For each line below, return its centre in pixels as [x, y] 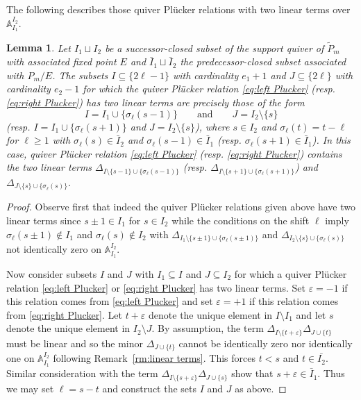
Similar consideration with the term [82, 373]
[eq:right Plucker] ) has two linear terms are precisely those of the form [156, 102]
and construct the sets [150, 388]
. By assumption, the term [208, 328]
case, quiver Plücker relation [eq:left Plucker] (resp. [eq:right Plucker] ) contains [174, 153]
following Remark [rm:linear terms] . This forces [154, 358]
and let [311, 314]
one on [20, 358]
